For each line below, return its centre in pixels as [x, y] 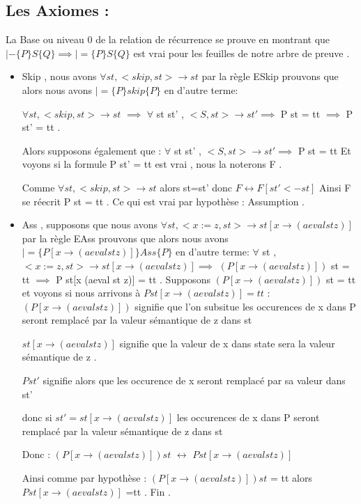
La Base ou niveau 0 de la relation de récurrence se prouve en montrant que [168, 39]
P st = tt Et [324, 150]
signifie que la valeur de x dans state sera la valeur [227, 343]
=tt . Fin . [148, 491]
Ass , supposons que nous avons [90, 225]
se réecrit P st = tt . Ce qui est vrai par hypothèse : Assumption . [163, 201]
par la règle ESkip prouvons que [270, 76]
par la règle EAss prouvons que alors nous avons [125, 238]
